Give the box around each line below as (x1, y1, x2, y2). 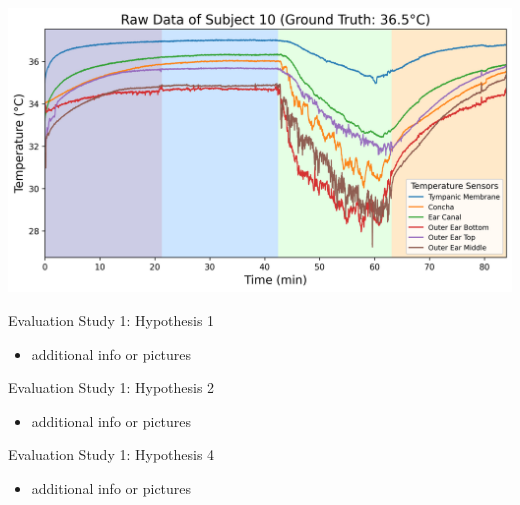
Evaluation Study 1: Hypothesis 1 (8, 310, 215, 331)
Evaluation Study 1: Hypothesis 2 (8, 377, 215, 398)
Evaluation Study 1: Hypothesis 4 (8, 444, 215, 465)
